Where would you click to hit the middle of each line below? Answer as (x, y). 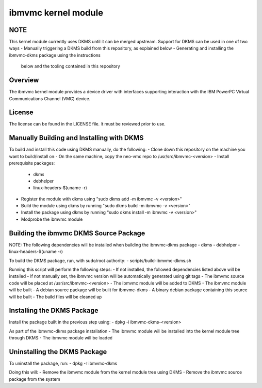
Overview (24, 80)
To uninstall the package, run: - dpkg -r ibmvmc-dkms (63, 363)
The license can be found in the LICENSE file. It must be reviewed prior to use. (87, 124)
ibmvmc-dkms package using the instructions (55, 55)
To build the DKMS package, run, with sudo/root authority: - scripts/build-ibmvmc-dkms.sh (100, 261)
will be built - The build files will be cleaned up (55, 297)
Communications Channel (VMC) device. (50, 98)
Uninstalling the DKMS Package (58, 352)
